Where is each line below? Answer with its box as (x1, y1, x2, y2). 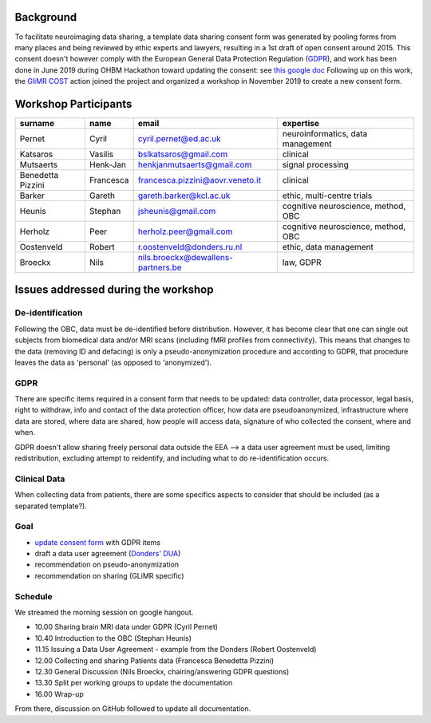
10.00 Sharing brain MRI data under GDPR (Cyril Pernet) (34, 622, 219, 632)
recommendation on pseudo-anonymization (34, 559, 180, 570)
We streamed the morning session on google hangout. (14, 607, 194, 617)
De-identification (14, 307, 83, 318)
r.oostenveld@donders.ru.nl (137, 241, 243, 252)
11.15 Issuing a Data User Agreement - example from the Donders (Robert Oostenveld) (34, 645, 317, 654)
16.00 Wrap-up (34, 689, 84, 698)
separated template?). (14, 501, 87, 511)
